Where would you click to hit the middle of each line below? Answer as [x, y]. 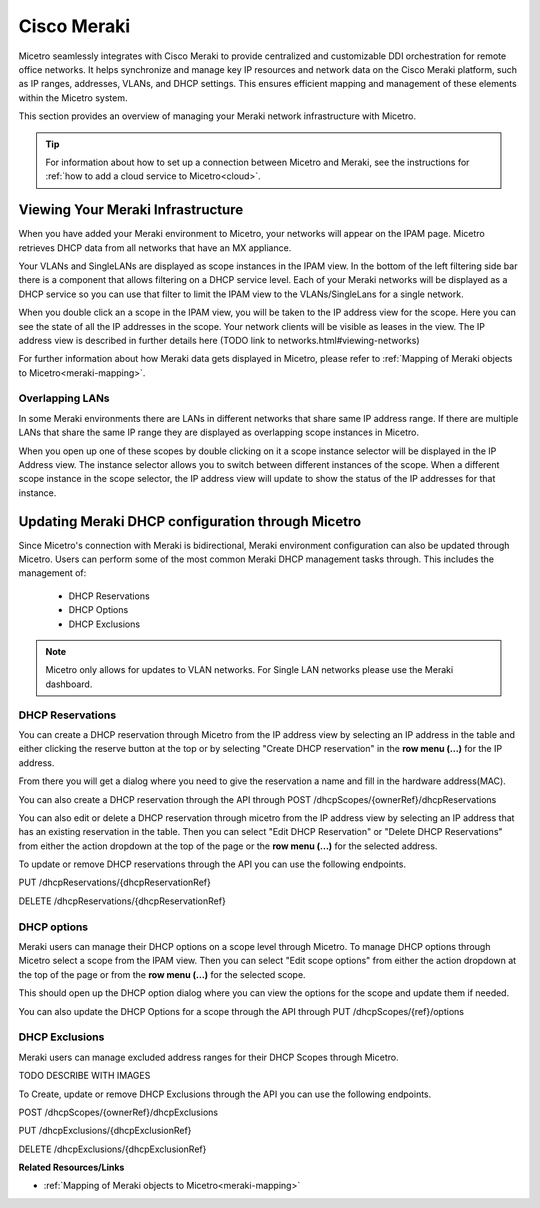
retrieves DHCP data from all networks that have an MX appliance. [155, 247]
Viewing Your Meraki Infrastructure [131, 210]
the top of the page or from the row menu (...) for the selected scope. [162, 974]
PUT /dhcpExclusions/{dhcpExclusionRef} [105, 1131]
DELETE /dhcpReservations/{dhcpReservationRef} [122, 901]
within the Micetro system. [73, 97]
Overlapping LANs [64, 398]
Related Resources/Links [71, 1167]
